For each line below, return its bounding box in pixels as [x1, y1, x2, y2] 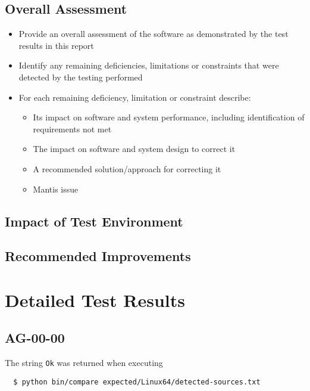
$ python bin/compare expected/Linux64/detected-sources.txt [13, 377, 261, 386]
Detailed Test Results [5, 287, 185, 312]
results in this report [18, 39, 94, 51]
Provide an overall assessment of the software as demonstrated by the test [18, 27, 289, 40]
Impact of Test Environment [5, 212, 183, 230]
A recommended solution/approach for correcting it [33, 162, 221, 175]
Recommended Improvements [5, 247, 191, 265]
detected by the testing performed [18, 70, 143, 83]
